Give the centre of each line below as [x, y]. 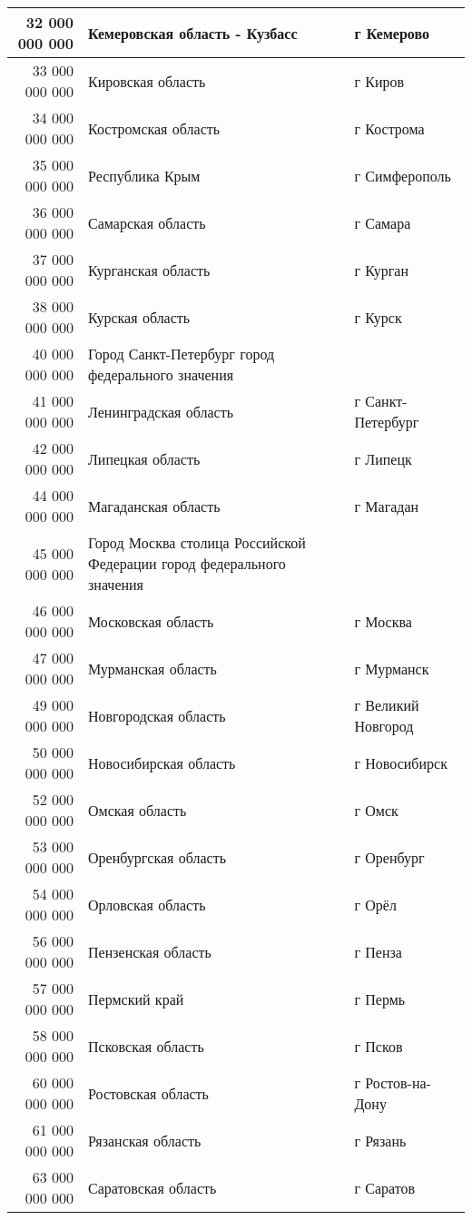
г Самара [383, 222]
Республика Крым [144, 175]
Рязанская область [145, 1140]
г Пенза [378, 951]
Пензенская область [150, 951]
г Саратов [385, 1187]
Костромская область [154, 128]
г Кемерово [392, 33]
